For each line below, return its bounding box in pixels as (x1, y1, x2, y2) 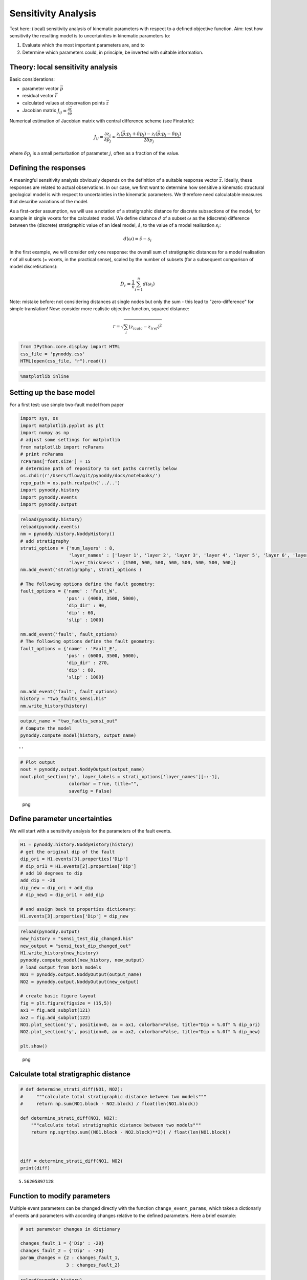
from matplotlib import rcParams (20, 444, 104, 450)
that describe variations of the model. (9, 199, 89, 205)
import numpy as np (20, 430, 69, 435)
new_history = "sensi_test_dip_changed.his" (20, 936, 134, 942)
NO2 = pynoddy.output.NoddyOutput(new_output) (20, 978, 139, 985)
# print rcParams (20, 451, 64, 457)
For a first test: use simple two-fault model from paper (9, 402, 124, 408)
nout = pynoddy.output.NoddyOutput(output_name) (20, 766, 145, 773)
